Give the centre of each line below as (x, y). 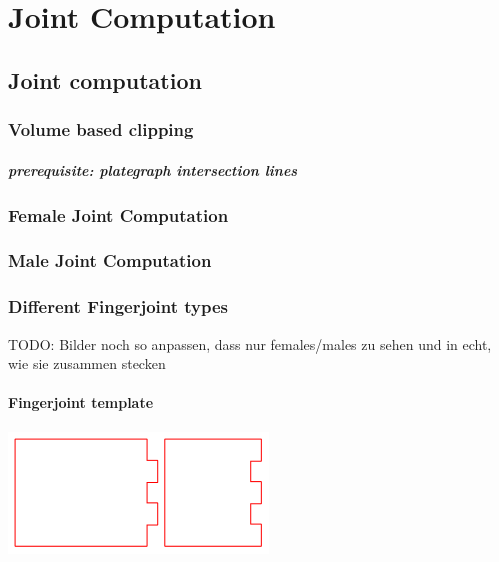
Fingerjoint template (81, 402)
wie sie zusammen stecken (87, 363)
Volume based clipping (101, 129)
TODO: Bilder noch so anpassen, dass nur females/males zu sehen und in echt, (250, 343)
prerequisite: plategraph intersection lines (153, 169)
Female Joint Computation (118, 214)
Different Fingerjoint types (118, 306)
